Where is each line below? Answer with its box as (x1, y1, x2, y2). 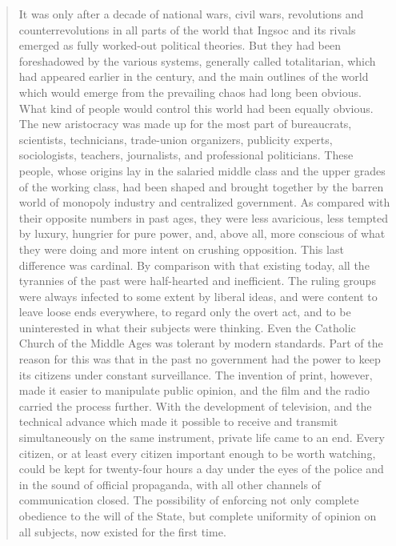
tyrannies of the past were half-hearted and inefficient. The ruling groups (18, 272, 376, 289)
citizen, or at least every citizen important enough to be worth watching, (18, 444, 376, 461)
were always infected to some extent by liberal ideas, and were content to (18, 287, 378, 304)
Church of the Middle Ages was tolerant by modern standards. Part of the (18, 335, 383, 351)
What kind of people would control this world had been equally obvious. (18, 99, 374, 116)
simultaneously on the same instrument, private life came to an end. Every (18, 429, 385, 446)
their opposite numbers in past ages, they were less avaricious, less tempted (18, 209, 389, 226)
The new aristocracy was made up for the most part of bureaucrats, (18, 115, 352, 132)
